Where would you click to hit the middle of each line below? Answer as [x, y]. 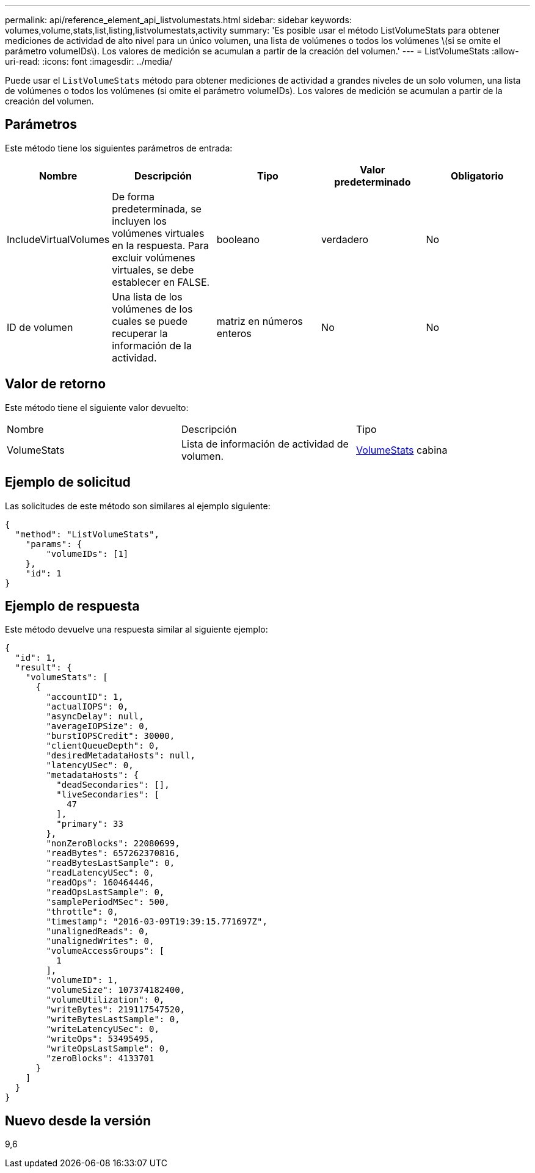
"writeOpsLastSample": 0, [108, 1049]
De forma [133, 196]
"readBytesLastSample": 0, [111, 863]
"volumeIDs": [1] [87, 554]
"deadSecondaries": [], [113, 785]
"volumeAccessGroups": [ [105, 951]
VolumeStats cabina [402, 450]
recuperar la [140, 333]
